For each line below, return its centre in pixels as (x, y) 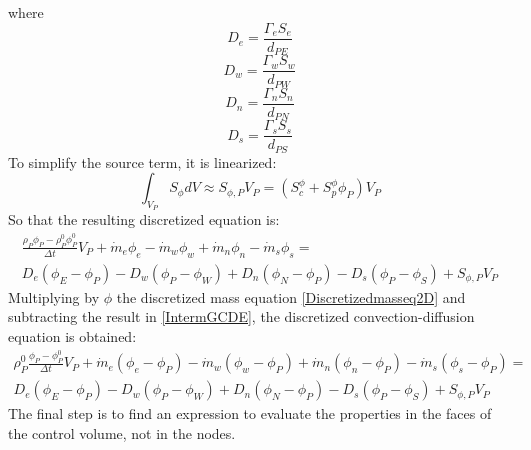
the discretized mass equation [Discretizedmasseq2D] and (291, 296)
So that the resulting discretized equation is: (144, 219)
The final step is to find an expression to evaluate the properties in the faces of (250, 413)
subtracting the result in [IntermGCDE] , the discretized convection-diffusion (241, 316)
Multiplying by (54, 296)
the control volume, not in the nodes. (122, 433)
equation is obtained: (72, 335)
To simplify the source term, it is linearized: (142, 161)
